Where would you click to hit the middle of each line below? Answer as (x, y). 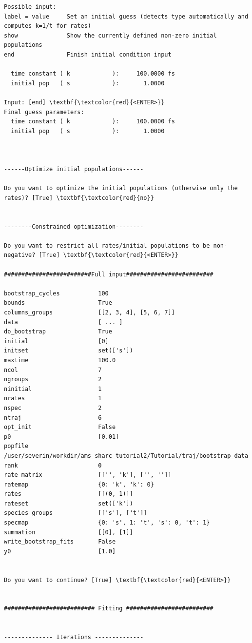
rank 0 (53, 465)
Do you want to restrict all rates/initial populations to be (107, 245)
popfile (16, 446)
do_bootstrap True (58, 332)
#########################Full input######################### (109, 274)
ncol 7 (53, 370)
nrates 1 (53, 399)
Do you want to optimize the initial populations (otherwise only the (121, 188)
